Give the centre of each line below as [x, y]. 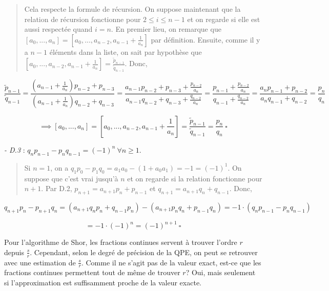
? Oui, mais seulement [221, 272]
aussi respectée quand [58, 29]
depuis [14, 252]
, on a [59, 167]
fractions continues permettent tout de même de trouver [92, 272]
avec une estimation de [40, 262]
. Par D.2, [57, 188]
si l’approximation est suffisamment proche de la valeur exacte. [103, 283]
